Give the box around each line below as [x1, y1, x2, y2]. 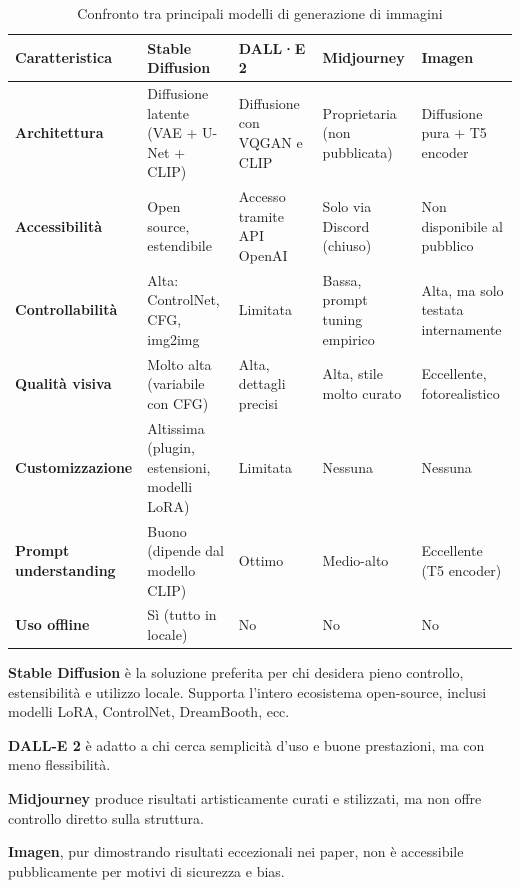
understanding [15, 559, 116, 580]
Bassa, [322, 269, 362, 290]
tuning [322, 309, 363, 330]
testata [421, 299, 464, 320]
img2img [147, 328, 200, 349]
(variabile [147, 373, 205, 394]
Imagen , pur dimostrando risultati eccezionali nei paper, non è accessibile [8, 841, 464, 862]
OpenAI [238, 245, 288, 266]
